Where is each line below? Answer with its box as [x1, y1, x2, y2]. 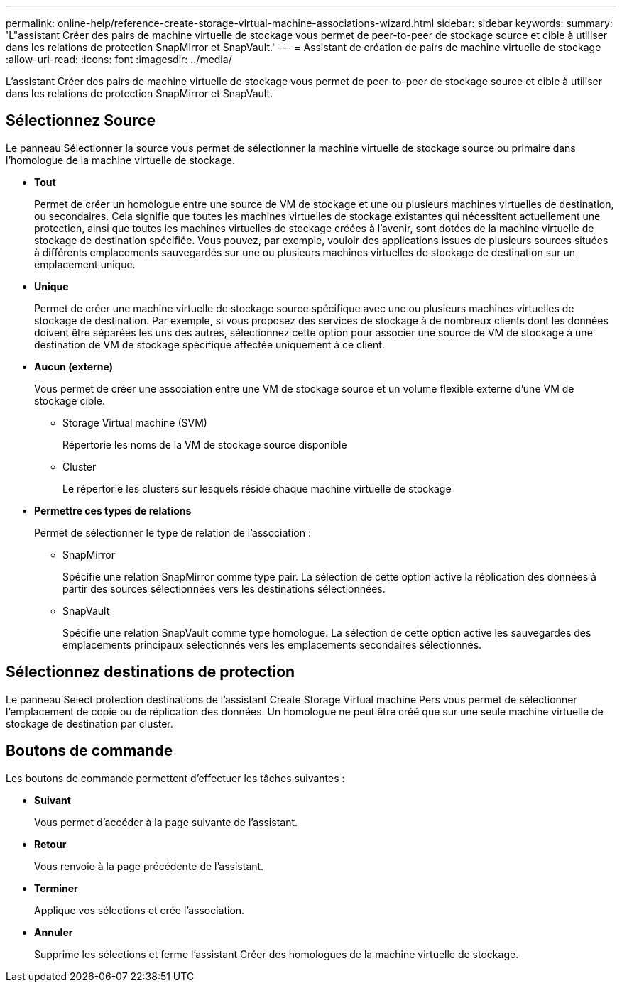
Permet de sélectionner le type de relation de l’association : [34, 526, 311, 539]
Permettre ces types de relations [34, 504, 192, 517]
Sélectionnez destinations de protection [6, 663, 295, 681]
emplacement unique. [34, 258, 136, 270]
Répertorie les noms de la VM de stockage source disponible [62, 438, 347, 451]
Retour [34, 838, 67, 850]
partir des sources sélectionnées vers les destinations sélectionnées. [62, 582, 386, 595]
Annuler [34, 926, 73, 938]
